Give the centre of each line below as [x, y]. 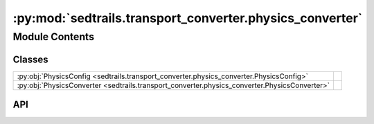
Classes [30, 59]
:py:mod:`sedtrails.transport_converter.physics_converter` [188, 18]
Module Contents [54, 37]
